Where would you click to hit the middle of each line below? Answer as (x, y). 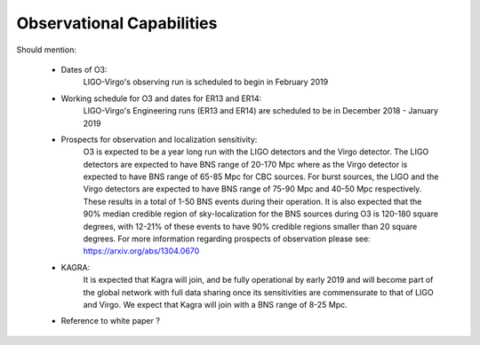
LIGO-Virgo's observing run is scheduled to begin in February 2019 (206, 82)
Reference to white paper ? (110, 321)
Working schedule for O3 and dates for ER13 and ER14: (161, 98)
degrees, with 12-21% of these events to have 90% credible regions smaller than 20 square (250, 226)
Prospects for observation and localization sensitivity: (159, 139)
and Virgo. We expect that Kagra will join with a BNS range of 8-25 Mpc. (216, 304)
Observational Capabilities (117, 23)
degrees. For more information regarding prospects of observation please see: (227, 239)
